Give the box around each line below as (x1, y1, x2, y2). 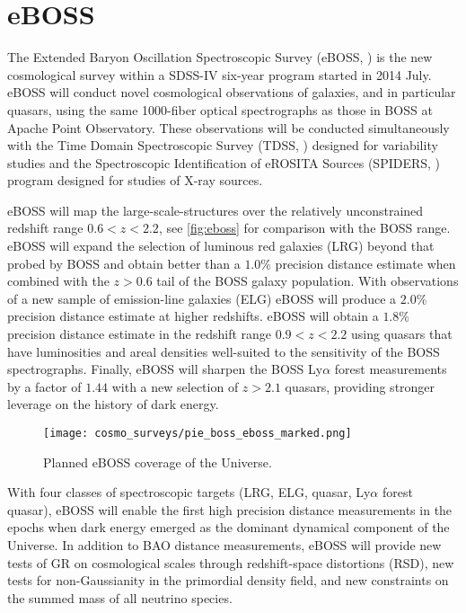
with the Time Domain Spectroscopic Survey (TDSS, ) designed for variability (7, 136, 438, 155)
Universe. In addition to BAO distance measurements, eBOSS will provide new (7, 536, 442, 555)
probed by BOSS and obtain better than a (7, 253, 241, 272)
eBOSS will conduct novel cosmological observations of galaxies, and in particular (7, 83, 456, 102)
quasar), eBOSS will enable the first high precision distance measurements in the (7, 500, 453, 519)
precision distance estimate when (275, 253, 456, 272)
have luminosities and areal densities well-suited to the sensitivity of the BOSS (7, 342, 440, 360)
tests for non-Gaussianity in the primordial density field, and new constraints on (7, 571, 449, 590)
